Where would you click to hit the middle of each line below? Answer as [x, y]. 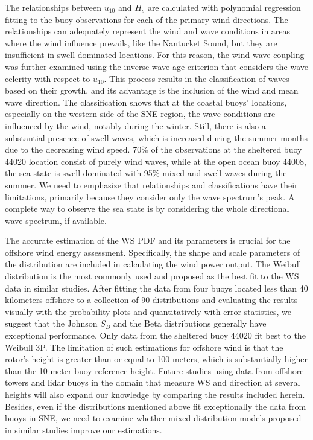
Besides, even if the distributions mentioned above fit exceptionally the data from [156, 406]
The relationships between [53, 7]
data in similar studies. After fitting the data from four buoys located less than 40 [156, 288]
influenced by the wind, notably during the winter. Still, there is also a [135, 125]
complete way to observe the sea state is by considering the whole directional [147, 209]
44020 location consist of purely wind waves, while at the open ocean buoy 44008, [156, 161]
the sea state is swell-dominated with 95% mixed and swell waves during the [146, 173]
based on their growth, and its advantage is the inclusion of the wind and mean [152, 90]
